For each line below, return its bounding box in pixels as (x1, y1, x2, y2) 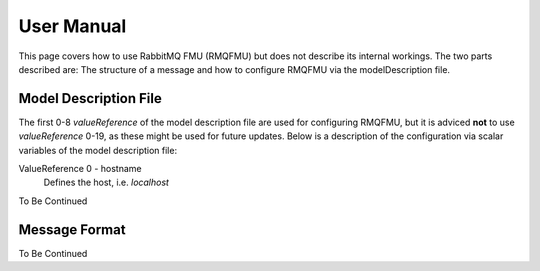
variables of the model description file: (18, 144, 178, 156)
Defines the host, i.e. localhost (43, 176, 170, 189)
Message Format (18, 221, 126, 238)
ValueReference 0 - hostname (18, 163, 142, 175)
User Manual (18, 15, 127, 37)
